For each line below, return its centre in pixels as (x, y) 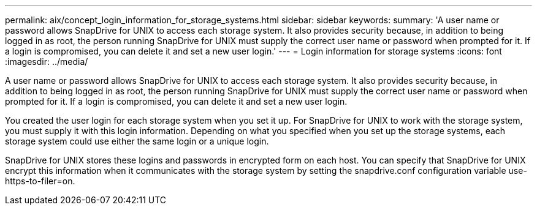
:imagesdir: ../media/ (47, 62)
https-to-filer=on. (40, 181)
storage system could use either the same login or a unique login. (137, 141)
